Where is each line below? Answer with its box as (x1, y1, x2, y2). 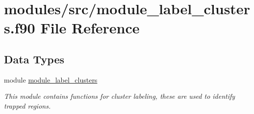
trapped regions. (4, 100, 51, 111)
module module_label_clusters (4, 74, 98, 85)
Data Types (4, 51, 64, 66)
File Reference (40, 18, 140, 38)
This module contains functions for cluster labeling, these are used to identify (4, 91, 235, 101)
